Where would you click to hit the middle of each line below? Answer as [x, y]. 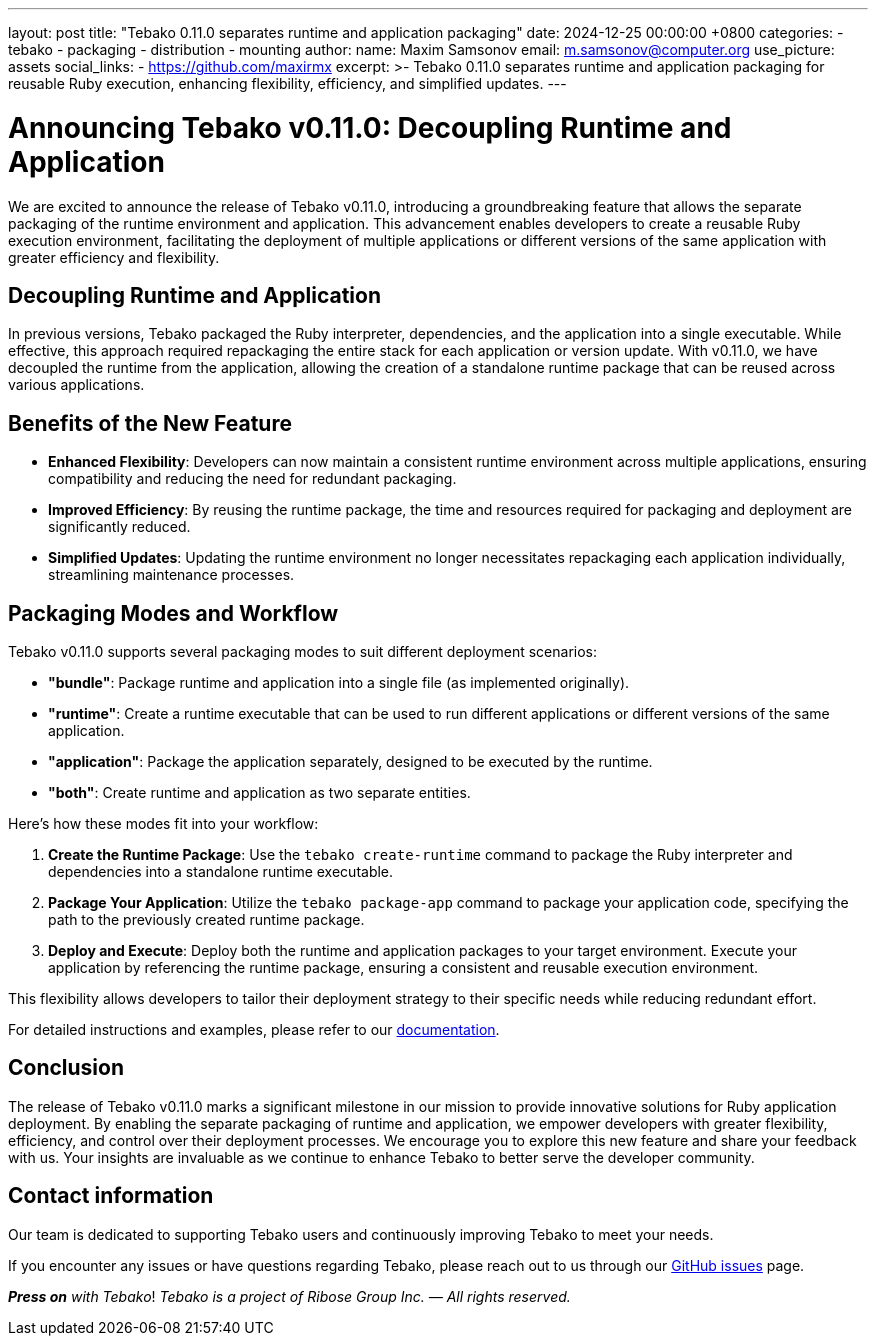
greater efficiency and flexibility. [114, 257]
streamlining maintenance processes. [171, 575]
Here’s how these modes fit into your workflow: [163, 824]
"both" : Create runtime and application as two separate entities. [259, 793]
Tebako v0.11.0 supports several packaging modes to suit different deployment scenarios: [303, 652]
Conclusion [66, 1068]
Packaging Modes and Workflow [173, 613]
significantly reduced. [119, 527]
